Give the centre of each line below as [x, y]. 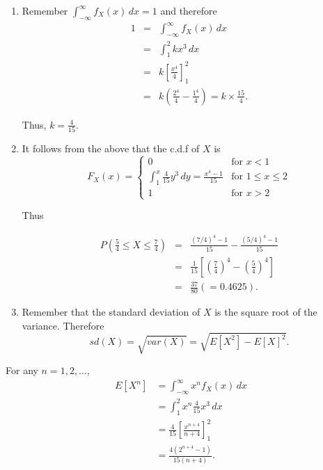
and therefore [189, 10]
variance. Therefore [63, 325]
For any [22, 370]
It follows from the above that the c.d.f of [111, 148]
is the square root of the [266, 312]
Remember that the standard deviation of [111, 312]
